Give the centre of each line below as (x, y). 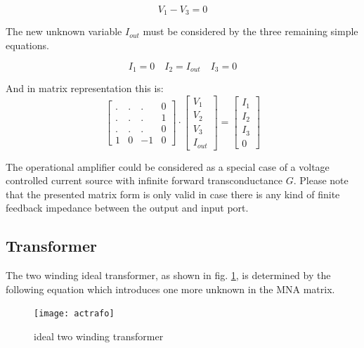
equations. (27, 45)
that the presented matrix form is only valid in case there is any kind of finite (173, 194)
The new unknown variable (64, 31)
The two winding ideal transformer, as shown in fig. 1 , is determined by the (168, 275)
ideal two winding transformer (99, 336)
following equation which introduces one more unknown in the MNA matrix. (170, 289)
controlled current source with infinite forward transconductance (144, 180)
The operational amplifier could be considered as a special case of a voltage (168, 166)
